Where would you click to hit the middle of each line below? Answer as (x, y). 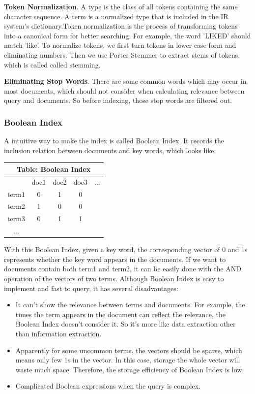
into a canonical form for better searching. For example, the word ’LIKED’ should (127, 35)
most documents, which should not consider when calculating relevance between (124, 90)
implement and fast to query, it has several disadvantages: (91, 288)
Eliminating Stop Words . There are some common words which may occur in (125, 81)
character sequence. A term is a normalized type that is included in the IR (116, 16)
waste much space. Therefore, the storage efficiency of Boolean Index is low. (130, 369)
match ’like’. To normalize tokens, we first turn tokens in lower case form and (120, 45)
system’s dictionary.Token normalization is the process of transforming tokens (121, 26)
